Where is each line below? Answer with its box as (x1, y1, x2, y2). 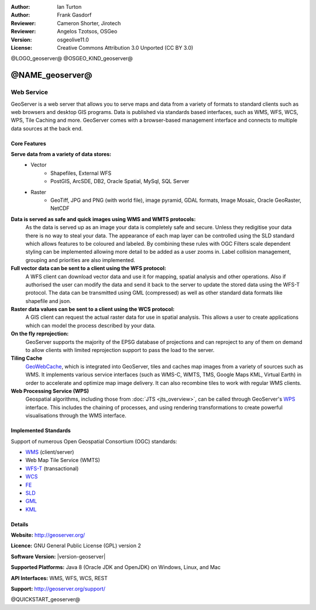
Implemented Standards (11, 427, 71, 434)
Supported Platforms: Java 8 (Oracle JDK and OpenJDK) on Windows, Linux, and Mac (11, 564, 221, 571)
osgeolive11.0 (57, 36, 89, 43)
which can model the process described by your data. (25, 322, 156, 329)
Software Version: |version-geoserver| (11, 553, 106, 560)
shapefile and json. (25, 297, 71, 304)
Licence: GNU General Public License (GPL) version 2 (11, 542, 142, 549)
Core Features (11, 140, 46, 147)
